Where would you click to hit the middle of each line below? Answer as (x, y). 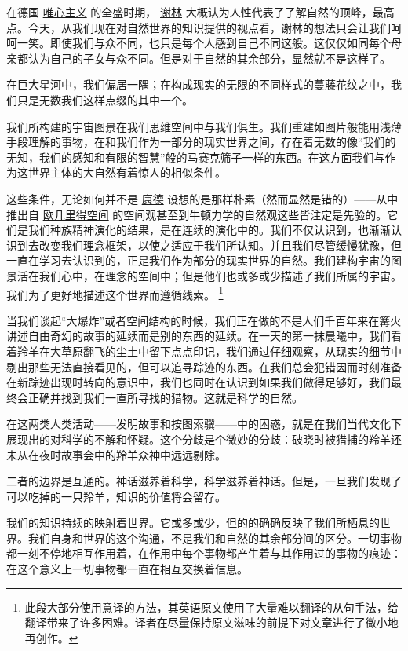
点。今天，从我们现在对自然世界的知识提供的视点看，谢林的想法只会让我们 (199, 27)
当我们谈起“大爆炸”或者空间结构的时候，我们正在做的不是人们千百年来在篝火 (204, 320)
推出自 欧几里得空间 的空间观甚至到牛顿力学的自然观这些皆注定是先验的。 (197, 214)
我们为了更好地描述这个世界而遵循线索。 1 (115, 293)
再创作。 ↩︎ (51, 637)
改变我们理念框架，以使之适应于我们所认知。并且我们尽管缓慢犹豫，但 (220, 245)
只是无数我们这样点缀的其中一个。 (105, 99)
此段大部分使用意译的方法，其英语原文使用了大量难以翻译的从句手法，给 (211, 607)
